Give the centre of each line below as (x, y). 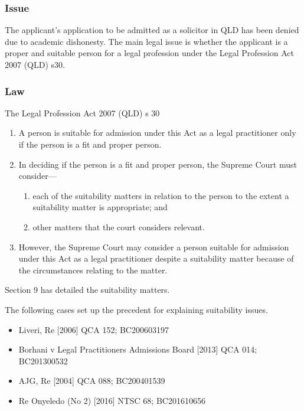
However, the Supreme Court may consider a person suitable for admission (154, 247)
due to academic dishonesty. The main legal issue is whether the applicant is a (146, 41)
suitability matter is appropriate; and (100, 207)
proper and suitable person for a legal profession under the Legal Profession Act (149, 53)
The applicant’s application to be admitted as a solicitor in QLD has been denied (152, 30)
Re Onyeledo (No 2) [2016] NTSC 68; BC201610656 (112, 400)
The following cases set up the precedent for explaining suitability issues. (136, 309)
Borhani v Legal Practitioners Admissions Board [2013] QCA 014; (138, 349)
